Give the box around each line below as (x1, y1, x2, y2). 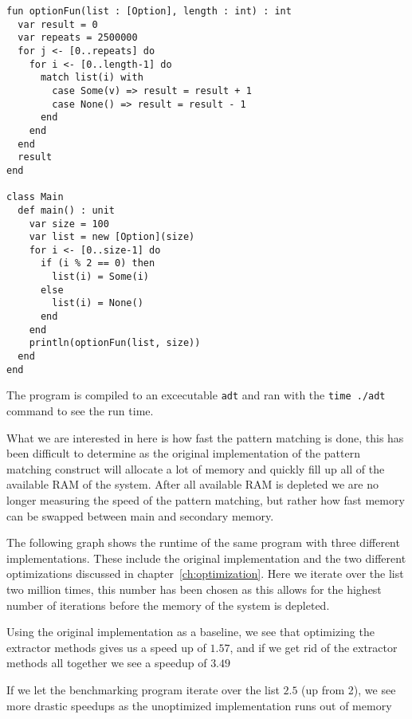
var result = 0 (18, 18, 98, 30)
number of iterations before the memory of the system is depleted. (6, 596, 330, 613)
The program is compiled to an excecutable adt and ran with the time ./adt (6, 387, 386, 403)
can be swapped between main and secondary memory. (6, 507, 274, 524)
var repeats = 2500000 (18, 32, 138, 44)
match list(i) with (40, 72, 143, 84)
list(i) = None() (52, 297, 143, 309)
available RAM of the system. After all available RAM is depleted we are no (6, 476, 379, 493)
